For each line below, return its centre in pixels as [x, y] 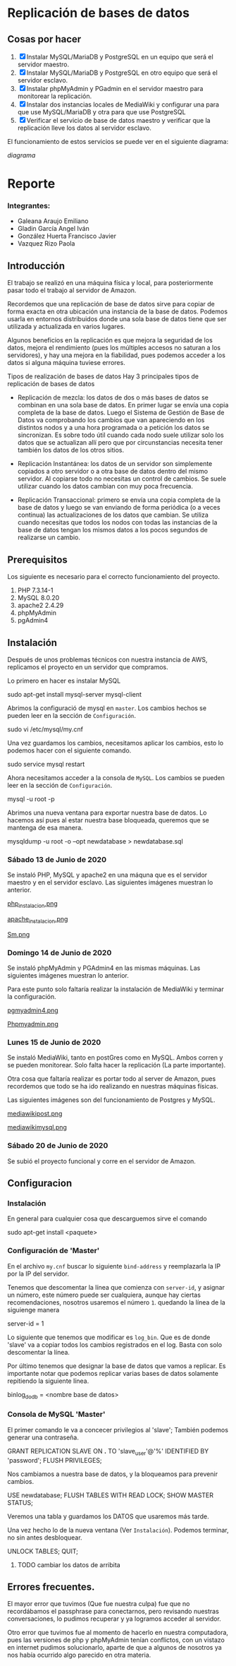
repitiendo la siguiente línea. [48, 1381]
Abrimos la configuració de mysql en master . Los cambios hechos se [107, 708]
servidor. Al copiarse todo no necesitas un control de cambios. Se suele [122, 479]
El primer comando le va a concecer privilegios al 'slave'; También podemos [118, 1430]
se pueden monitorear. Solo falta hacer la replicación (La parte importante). [117, 1065]
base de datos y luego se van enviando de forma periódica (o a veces [119, 508]
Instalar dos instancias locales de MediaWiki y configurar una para [123, 104]
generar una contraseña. [43, 1437]
